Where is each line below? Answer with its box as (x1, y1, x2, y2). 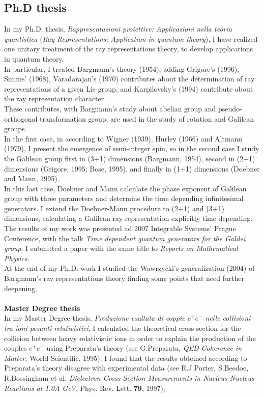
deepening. (4, 282, 37, 293)
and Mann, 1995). (4, 173, 60, 184)
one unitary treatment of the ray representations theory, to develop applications (4, 43, 253, 54)
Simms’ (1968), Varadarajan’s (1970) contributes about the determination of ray (4, 73, 255, 84)
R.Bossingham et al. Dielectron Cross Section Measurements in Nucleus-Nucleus (4, 372, 254, 383)
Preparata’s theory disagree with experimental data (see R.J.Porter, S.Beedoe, (4, 362, 249, 373)
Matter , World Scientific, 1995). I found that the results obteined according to (4, 352, 247, 363)
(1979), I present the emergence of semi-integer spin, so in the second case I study (4, 143, 259, 154)
